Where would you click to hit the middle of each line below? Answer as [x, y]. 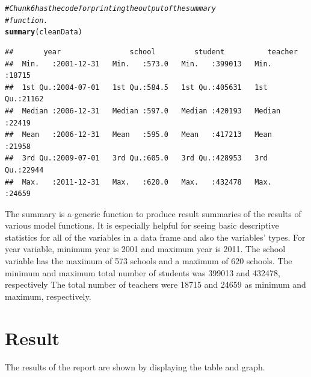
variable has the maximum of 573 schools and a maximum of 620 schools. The [149, 261]
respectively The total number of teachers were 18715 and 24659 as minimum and [155, 284]
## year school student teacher [151, 52]
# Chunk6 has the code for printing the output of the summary [110, 8]
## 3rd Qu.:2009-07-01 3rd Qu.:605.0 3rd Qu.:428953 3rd [136, 158]
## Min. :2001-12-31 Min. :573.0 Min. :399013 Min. [138, 64]
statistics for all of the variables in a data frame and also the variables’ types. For [155, 237]
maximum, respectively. [48, 296]
